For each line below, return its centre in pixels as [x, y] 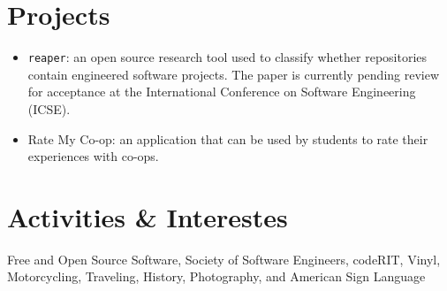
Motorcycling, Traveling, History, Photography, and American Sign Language [216, 276]
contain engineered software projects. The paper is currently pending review [234, 74]
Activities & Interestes [148, 216]
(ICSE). [49, 108]
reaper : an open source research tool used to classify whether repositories [227, 57]
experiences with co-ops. [93, 156]
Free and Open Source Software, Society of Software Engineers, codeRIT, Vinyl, [224, 259]
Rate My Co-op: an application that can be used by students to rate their [228, 138]
